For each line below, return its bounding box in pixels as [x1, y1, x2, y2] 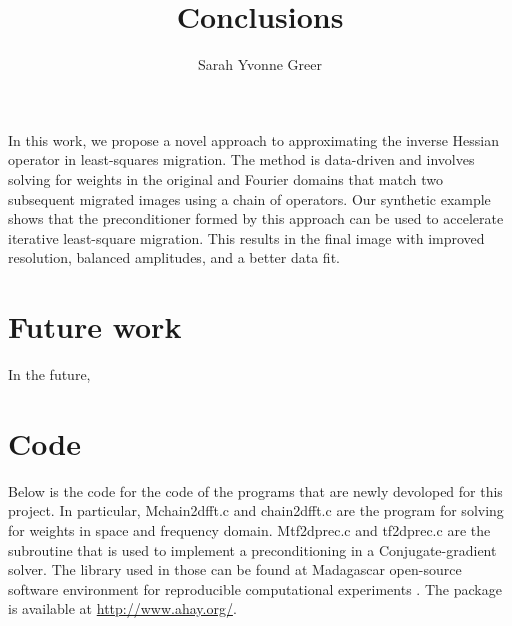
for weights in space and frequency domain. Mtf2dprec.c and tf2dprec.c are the [8, 519, 491, 540]
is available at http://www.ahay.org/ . [8, 598, 237, 619]
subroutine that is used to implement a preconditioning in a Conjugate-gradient [8, 539, 497, 560]
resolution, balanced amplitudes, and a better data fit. [8, 247, 340, 268]
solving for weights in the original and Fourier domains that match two [8, 168, 443, 189]
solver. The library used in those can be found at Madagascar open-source [8, 559, 462, 580]
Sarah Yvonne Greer [198, 54, 322, 75]
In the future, [8, 364, 91, 384]
